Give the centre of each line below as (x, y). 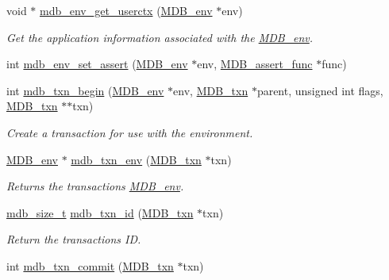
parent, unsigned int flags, (320, 90)
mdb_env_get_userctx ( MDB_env (126, 10)
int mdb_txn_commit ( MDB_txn (90, 265)
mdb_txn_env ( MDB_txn (136, 159)
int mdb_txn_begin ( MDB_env (85, 90)
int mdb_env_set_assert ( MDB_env (97, 64)
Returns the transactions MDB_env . (95, 186)
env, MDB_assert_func (255, 64)
